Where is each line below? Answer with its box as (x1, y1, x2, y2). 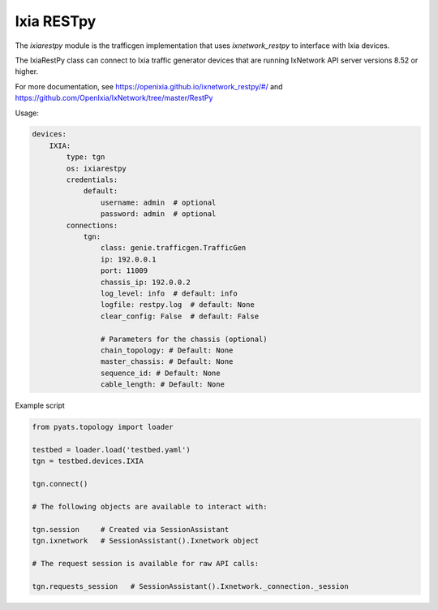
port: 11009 (100, 266, 148, 275)
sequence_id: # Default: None (100, 368, 221, 378)
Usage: (15, 108, 40, 118)
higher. (15, 67, 39, 76)
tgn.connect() (32, 479, 88, 488)
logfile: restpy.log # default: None (100, 301, 255, 309)
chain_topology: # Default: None (100, 345, 234, 355)
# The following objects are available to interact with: (32, 502, 268, 511)
